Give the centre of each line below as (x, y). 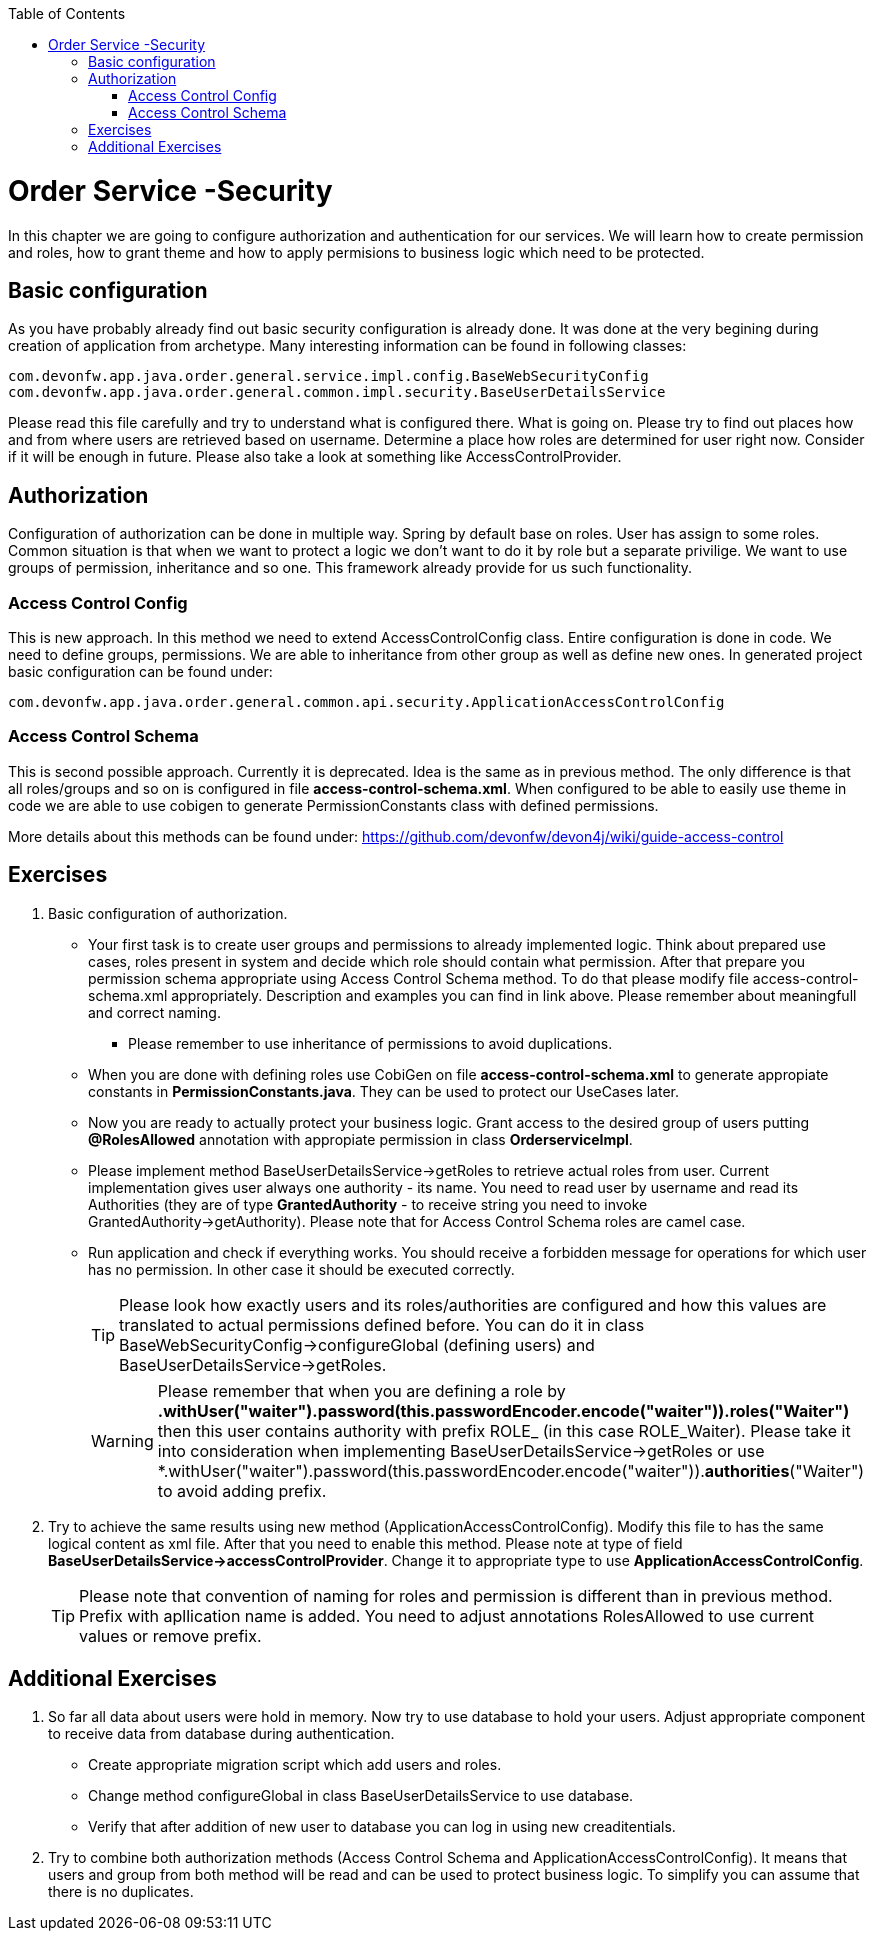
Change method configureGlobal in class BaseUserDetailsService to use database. (361, 1796)
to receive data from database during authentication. (221, 1734)
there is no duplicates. (121, 1892)
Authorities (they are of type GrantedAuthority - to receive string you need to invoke (368, 1204)
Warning (122, 1440)
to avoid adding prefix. (242, 1490)
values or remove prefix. (170, 1635)
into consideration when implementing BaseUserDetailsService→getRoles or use (461, 1450)
